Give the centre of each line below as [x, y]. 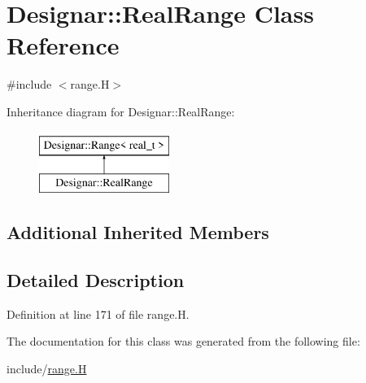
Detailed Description [96, 279]
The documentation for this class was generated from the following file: [183, 341]
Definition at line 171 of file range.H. [98, 313]
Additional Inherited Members [138, 232]
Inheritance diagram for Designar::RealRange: [121, 111]
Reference [63, 45]
